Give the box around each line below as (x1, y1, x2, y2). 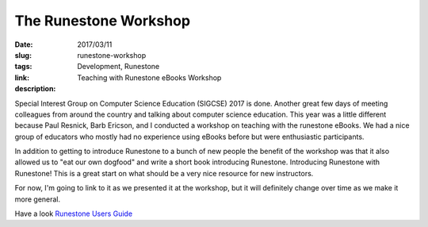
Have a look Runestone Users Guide (14, 209, 133, 218)
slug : (14, 50, 32, 60)
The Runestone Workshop (14, 12, 190, 29)
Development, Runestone (77, 62, 160, 71)
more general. (14, 194, 61, 204)
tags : (14, 62, 32, 71)
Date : (14, 40, 33, 49)
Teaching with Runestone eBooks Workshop (77, 72, 222, 83)
